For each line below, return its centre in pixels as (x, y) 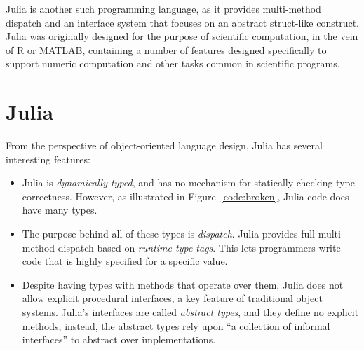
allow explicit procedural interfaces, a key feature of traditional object (172, 298)
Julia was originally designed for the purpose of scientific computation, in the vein (182, 36)
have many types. (60, 210)
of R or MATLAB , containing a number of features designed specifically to (166, 49)
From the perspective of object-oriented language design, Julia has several (164, 145)
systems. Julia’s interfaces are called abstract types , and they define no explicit (190, 312)
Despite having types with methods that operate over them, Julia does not (183, 284)
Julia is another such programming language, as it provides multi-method (163, 8)
